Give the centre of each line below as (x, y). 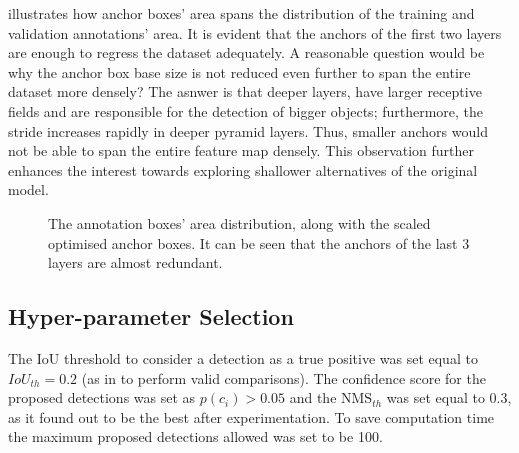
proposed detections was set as (102, 397)
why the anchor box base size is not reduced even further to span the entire (239, 71)
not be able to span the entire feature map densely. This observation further (241, 150)
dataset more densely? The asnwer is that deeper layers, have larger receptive (245, 91)
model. (28, 189)
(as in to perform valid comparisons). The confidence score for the (283, 377)
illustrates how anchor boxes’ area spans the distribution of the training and (241, 13)
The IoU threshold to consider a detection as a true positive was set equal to (243, 357)
